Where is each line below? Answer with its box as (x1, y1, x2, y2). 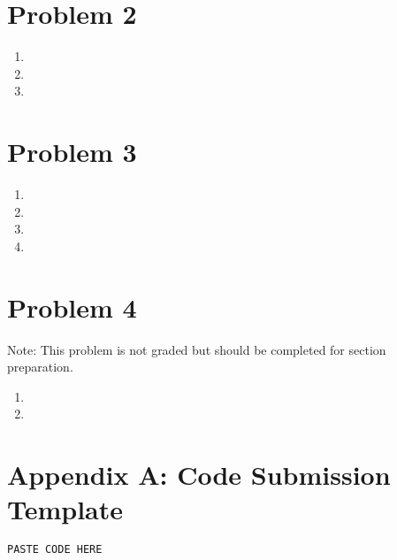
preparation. (7, 357, 73, 376)
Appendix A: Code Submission (7, 456, 391, 493)
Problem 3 (7, 134, 137, 170)
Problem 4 (7, 288, 137, 325)
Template (7, 491, 124, 527)
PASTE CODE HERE (7, 543, 103, 556)
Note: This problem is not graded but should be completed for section (7, 340, 386, 358)
